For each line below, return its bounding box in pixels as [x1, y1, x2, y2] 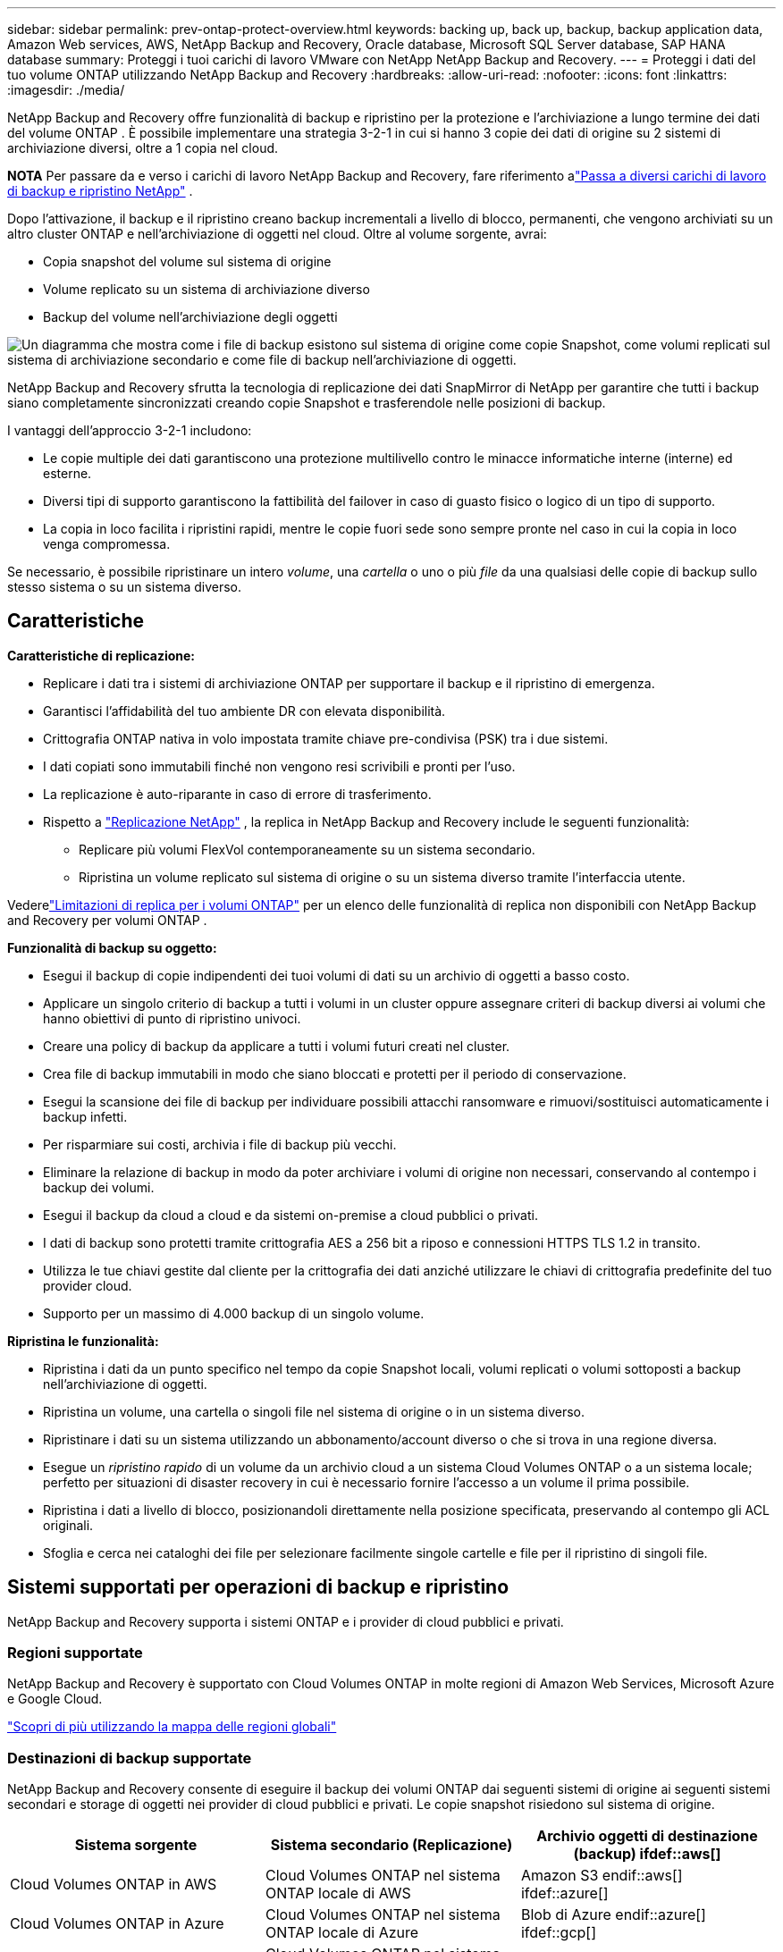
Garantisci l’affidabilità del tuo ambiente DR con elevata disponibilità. [43, 703, 446, 719]
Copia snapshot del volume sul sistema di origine [43, 254, 332, 269]
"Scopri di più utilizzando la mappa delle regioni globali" [7, 1719, 337, 1735]
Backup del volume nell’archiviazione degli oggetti [43, 309, 338, 324]
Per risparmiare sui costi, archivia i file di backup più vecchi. [43, 1136, 397, 1152]
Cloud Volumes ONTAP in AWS [10, 1875, 217, 1894]
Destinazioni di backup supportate [7, 1748, 252, 1767]
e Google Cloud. [7, 1691, 103, 1707]
